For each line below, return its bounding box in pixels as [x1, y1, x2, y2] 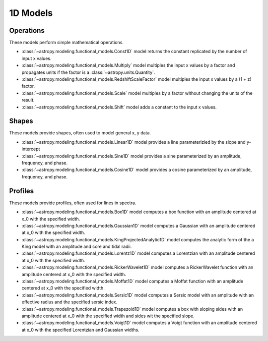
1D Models [9, 7, 53, 18]
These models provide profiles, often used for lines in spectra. [9, 200, 136, 206]
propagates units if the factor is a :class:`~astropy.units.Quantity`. [21, 69, 155, 75]
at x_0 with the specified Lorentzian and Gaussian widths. [21, 327, 139, 333]
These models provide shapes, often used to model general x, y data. [9, 130, 151, 136]
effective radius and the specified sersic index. [21, 299, 118, 305]
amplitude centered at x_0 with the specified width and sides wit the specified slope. [21, 313, 195, 319]
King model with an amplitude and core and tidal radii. [21, 243, 132, 250]
